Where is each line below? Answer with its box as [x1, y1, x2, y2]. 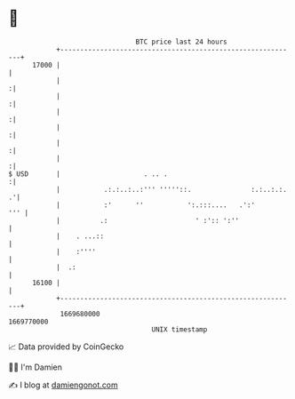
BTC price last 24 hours [135, 37, 227, 46]
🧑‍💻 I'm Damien [8, 362, 63, 372]
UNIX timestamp [151, 324, 208, 334]
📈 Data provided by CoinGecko [8, 341, 124, 352]
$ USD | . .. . [8, 169, 168, 179]
